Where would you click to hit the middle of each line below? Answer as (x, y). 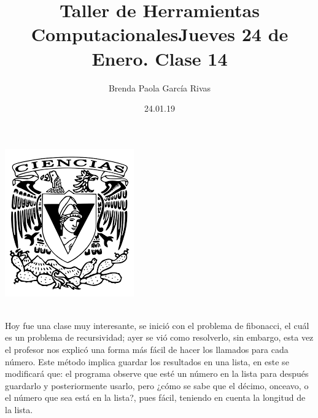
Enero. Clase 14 (160, 58)
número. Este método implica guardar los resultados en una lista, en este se (147, 361)
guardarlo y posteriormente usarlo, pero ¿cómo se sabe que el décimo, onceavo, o (157, 385)
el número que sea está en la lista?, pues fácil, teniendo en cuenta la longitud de (155, 397)
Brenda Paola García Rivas (160, 87)
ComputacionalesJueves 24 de (160, 34)
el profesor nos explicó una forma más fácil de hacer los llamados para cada (147, 350)
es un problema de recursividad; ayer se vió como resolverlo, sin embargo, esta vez (159, 337)
